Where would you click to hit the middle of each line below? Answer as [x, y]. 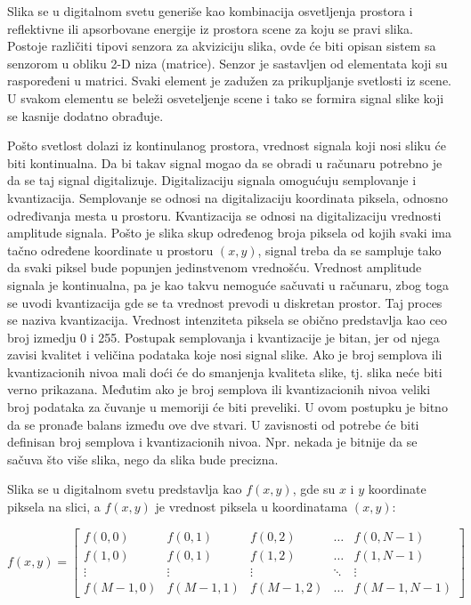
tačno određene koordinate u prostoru [110, 250]
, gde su [314, 489]
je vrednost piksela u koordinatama [252, 507]
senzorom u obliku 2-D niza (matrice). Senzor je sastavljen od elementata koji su [227, 63]
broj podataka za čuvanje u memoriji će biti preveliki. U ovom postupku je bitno [227, 407]
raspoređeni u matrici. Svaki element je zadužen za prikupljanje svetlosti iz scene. [229, 81]
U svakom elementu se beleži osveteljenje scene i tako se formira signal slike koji [226, 97]
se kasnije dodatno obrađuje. [85, 115]
